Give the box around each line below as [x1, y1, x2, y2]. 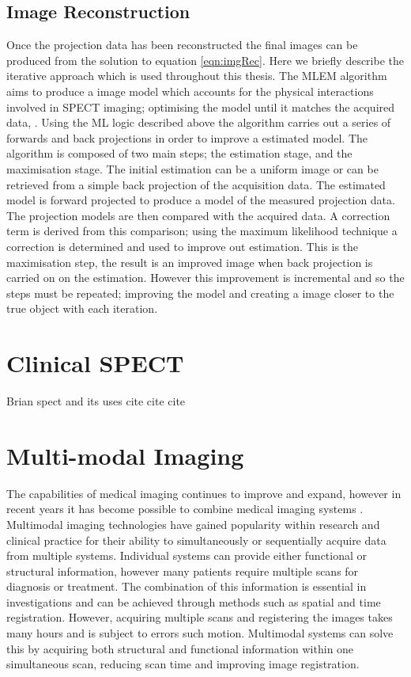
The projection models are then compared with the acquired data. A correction [6, 207, 390, 223]
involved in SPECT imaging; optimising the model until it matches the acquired [6, 98, 395, 115]
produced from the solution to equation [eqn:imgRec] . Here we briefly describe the [6, 51, 404, 68]
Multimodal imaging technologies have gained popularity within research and [6, 515, 380, 532]
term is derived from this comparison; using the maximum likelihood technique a [6, 222, 398, 239]
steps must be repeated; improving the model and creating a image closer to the [6, 284, 394, 301]
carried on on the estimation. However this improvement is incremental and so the [6, 269, 405, 286]
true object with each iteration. [6, 300, 158, 317]
